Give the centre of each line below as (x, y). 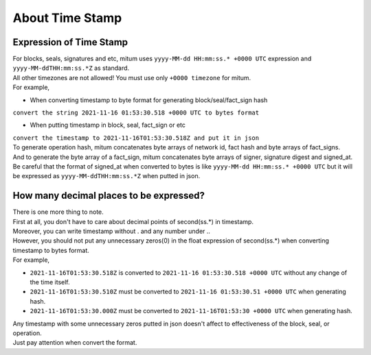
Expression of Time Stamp (70, 42)
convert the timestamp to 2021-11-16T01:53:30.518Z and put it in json (136, 138)
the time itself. (50, 282)
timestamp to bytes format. (51, 250)
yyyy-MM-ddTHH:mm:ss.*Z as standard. (71, 68)
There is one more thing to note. (58, 212)
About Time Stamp (67, 18)
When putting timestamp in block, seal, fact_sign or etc (108, 125)
